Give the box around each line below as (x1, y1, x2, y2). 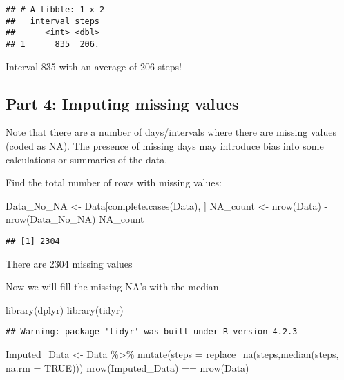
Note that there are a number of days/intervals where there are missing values (6, 125, 336, 139)
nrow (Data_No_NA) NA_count (6, 212, 144, 226)
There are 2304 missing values (6, 256, 133, 270)
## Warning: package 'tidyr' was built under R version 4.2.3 (6, 327, 298, 337)
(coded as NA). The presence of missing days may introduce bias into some (6, 139, 324, 153)
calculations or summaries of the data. (6, 152, 168, 166)
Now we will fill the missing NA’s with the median (6, 279, 219, 294)
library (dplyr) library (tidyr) (6, 302, 124, 317)
